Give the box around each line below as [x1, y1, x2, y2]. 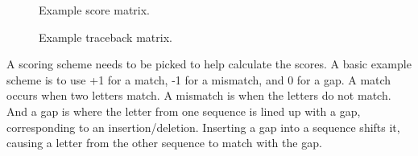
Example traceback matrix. [39, 28, 172, 45]
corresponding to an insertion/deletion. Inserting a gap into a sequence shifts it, [6, 118, 400, 135]
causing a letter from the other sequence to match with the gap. [6, 134, 322, 151]
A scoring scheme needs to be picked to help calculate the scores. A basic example [6, 55, 412, 72]
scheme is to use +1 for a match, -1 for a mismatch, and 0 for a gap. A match [6, 71, 391, 88]
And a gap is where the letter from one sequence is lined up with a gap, [6, 102, 361, 119]
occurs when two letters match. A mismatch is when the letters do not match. [6, 87, 391, 104]
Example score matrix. [39, 2, 151, 18]
